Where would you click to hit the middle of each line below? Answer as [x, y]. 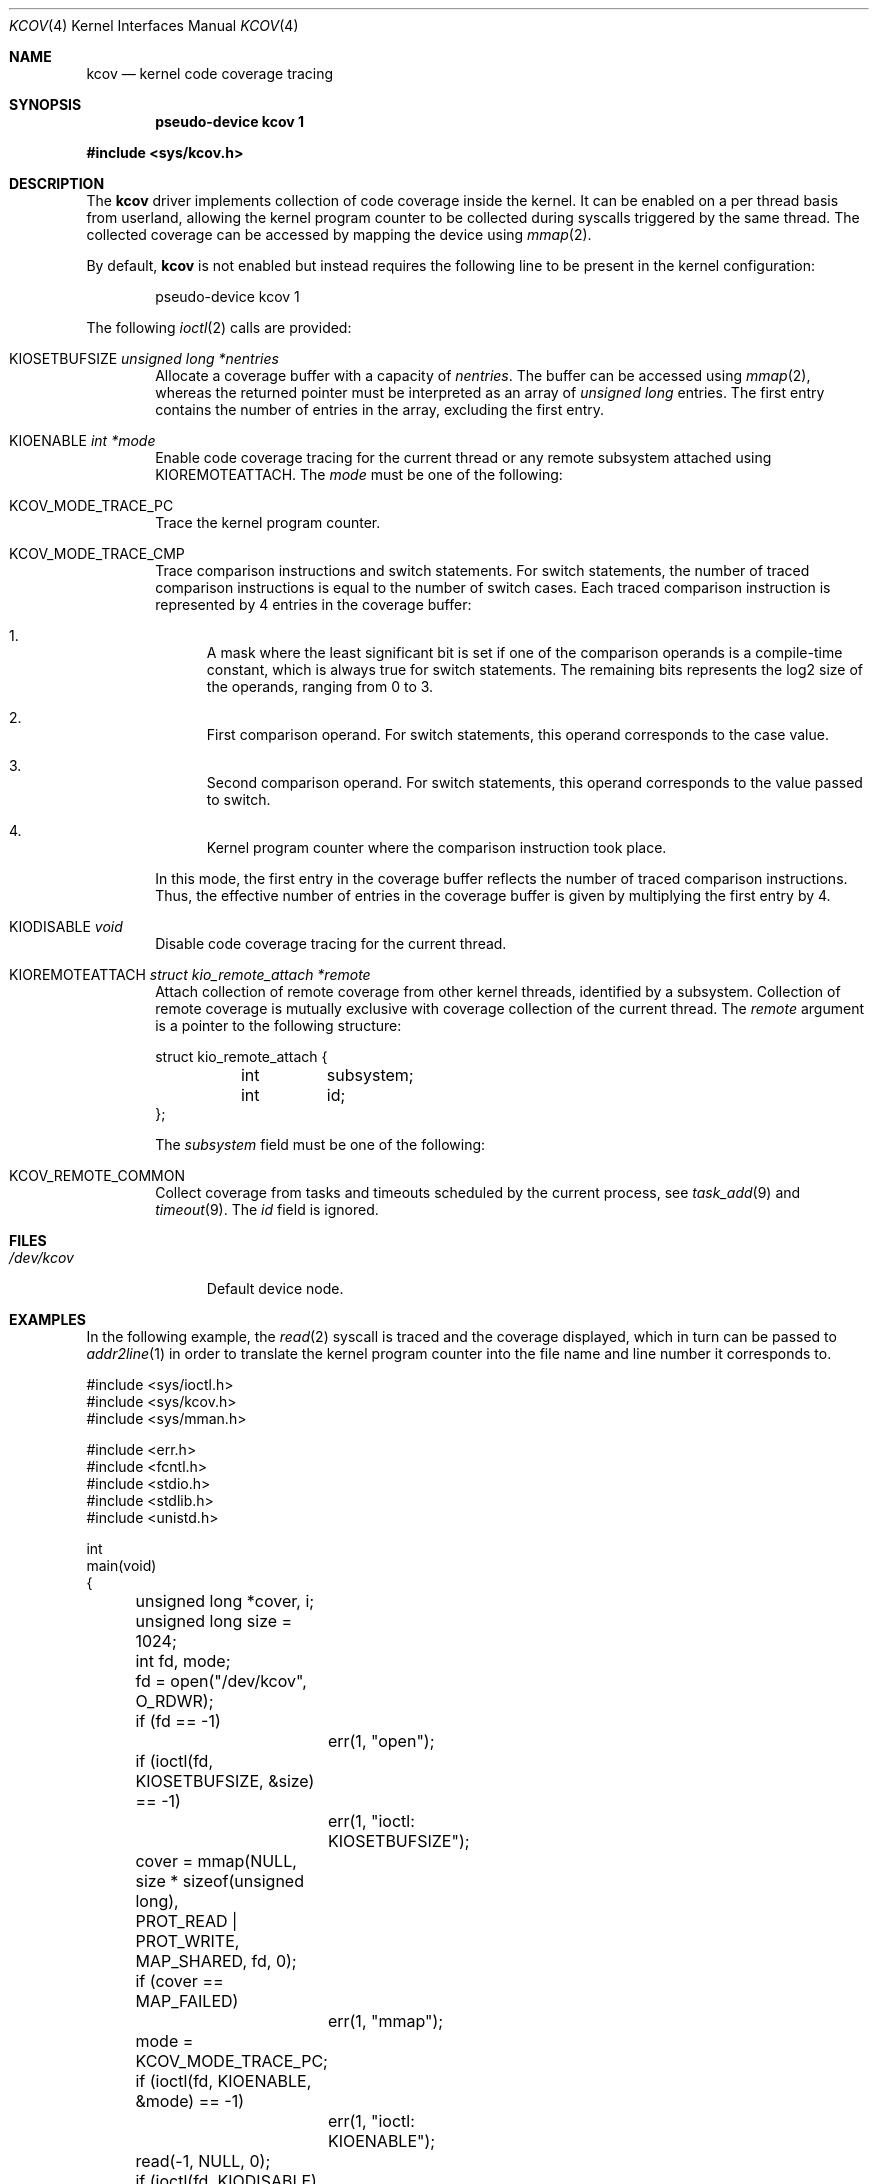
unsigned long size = [214, 1621]
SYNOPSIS [45, 104]
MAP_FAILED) [187, 2001]
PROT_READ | [186, 1921]
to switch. [238, 799]
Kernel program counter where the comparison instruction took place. [436, 847]
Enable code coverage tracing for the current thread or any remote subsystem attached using [463, 457]
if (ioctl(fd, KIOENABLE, [223, 2081]
